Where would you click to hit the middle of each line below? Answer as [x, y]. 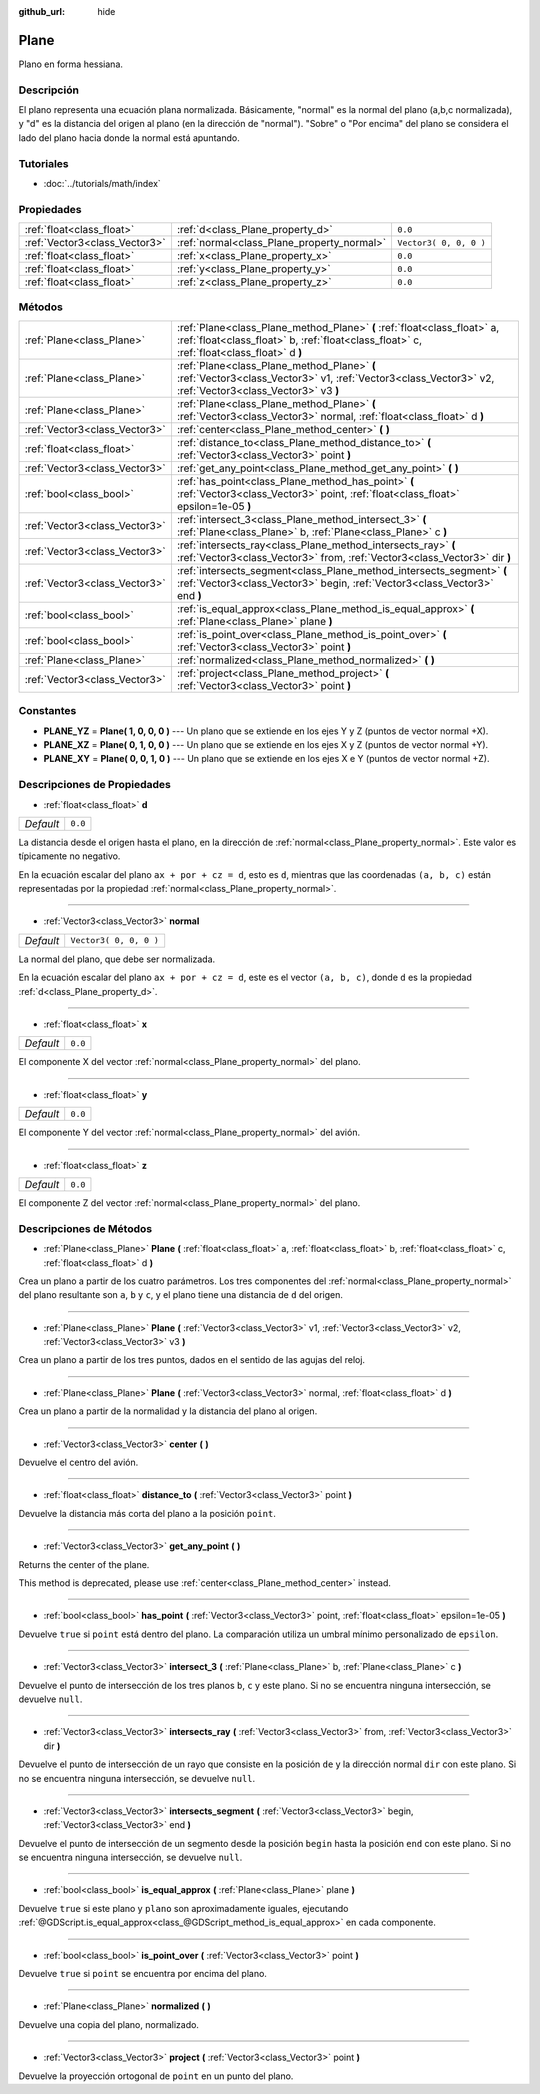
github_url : [41, 11]
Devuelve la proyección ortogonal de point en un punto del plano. [156, 2076]
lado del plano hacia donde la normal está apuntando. [129, 137]
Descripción [49, 90]
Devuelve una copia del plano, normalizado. [109, 2024]
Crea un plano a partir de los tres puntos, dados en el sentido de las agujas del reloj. [191, 1360]
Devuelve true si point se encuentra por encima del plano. [142, 1974]
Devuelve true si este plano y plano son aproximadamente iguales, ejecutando [183, 1908]
